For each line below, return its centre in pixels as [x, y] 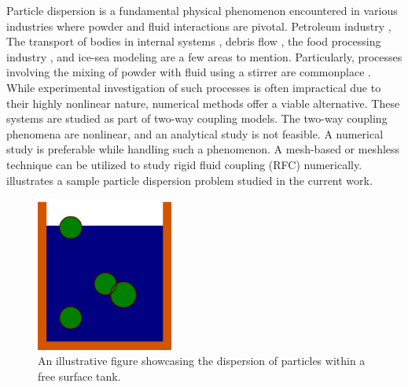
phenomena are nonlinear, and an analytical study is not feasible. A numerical [195, 133]
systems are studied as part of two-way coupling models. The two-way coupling [197, 118]
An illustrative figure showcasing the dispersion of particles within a [202, 361]
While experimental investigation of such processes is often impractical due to [194, 87]
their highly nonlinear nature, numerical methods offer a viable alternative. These [203, 103]
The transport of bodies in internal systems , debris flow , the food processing [194, 41]
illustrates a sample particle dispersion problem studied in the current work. [189, 180]
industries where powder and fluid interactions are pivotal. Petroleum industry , [199, 26]
